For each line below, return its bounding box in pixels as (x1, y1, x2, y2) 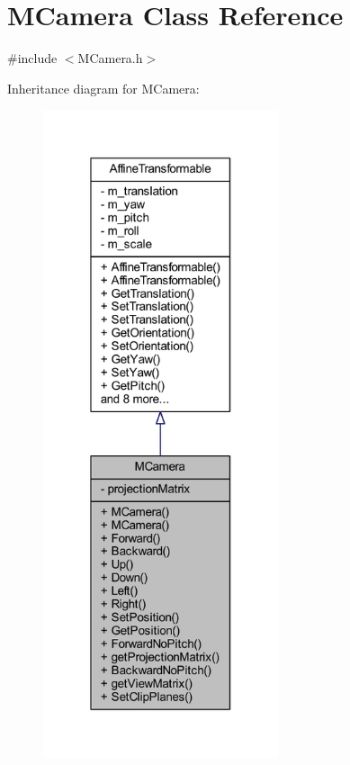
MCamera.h (77, 49, 143, 67)
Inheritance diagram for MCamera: (7, 78, 200, 97)
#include (7, 49, 58, 67)
